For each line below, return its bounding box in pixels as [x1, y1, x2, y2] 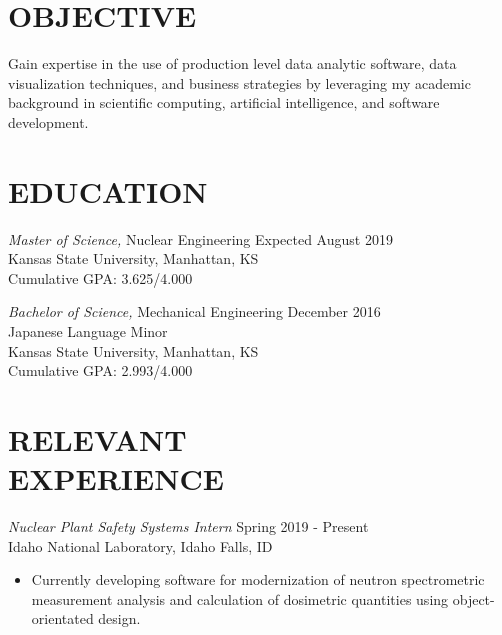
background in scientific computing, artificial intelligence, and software [8, 92, 440, 113]
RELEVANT [8, 418, 187, 459]
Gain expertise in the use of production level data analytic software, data [8, 53, 457, 74]
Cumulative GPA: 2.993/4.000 [8, 360, 193, 381]
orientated [31, 608, 94, 629]
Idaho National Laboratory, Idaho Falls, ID [8, 535, 273, 556]
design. [98, 608, 141, 629]
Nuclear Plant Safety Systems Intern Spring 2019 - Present [8, 516, 369, 537]
